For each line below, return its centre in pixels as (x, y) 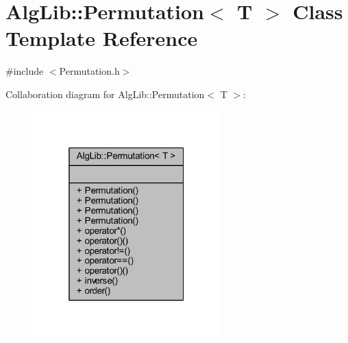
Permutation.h (89, 71)
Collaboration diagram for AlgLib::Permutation (105, 94)
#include (25, 71)
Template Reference (102, 38)
